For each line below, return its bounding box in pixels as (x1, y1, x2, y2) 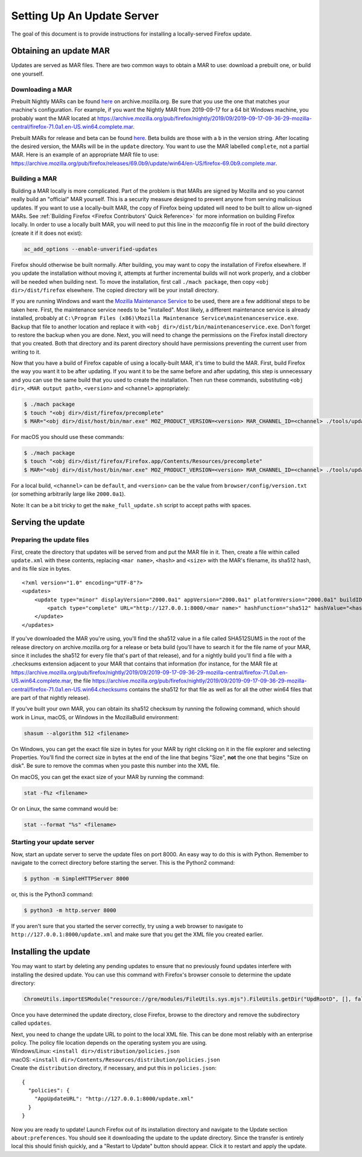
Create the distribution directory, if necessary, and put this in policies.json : (11, 1065, 217, 1072)
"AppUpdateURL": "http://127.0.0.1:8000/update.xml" (34, 1095, 194, 1102)
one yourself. (11, 70, 44, 77)
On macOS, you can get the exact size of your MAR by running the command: (11, 773, 205, 780)
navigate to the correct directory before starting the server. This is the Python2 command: (11, 859, 235, 866)
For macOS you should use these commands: (11, 434, 124, 440)
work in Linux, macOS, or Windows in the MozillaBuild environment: (11, 713, 179, 721)
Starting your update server (11, 838, 95, 847)
